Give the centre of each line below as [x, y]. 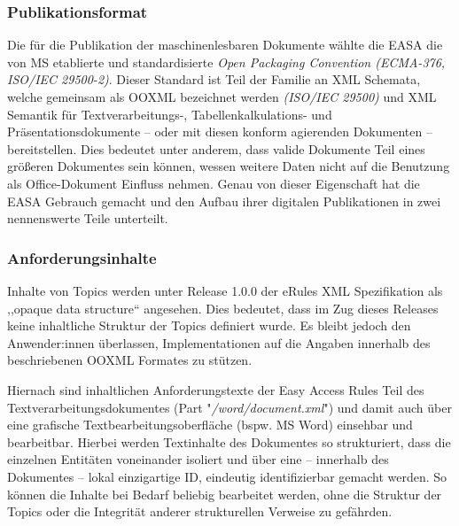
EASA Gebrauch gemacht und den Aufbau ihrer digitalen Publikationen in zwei [224, 201]
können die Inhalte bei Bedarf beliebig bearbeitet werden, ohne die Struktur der [225, 494]
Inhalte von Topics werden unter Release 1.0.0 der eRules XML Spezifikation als [225, 290]
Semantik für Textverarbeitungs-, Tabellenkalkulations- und [170, 114]
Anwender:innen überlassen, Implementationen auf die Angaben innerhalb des [219, 342]
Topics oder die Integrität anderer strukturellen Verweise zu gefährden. [200, 511]
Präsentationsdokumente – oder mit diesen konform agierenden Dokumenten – [220, 131]
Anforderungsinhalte [82, 257]
